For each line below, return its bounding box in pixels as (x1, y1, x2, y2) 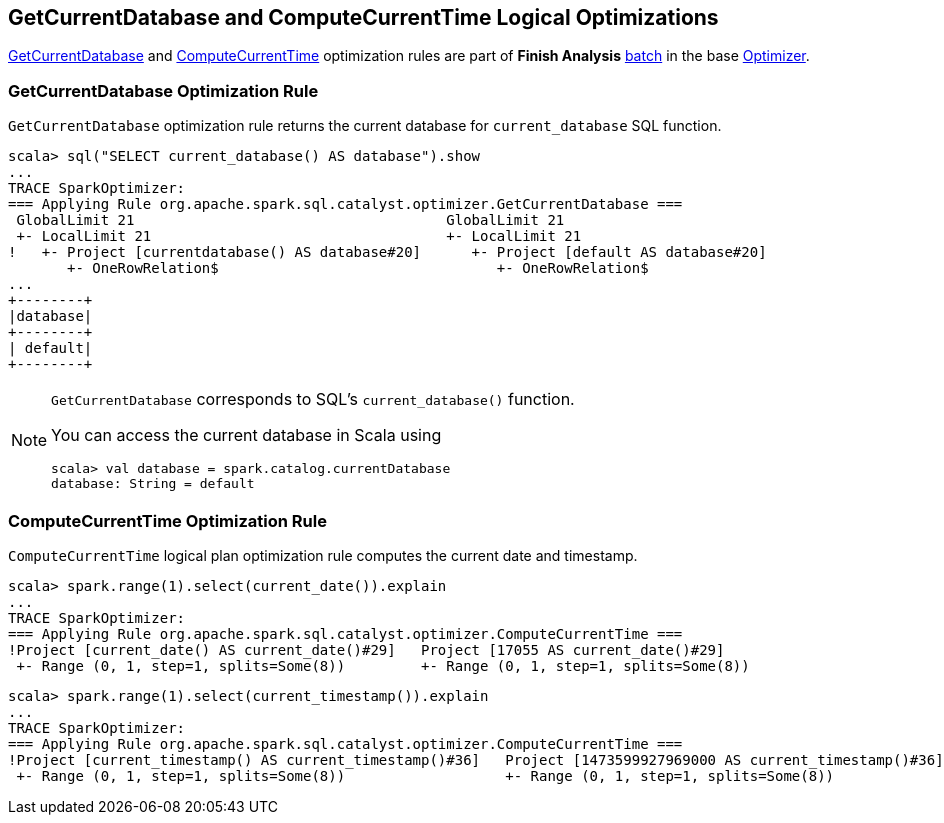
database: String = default (51, 476, 255, 492)
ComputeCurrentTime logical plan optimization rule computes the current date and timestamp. (8, 546, 638, 564)
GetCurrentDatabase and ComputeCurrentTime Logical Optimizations (8, 5, 719, 30)
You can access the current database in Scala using (51, 425, 442, 446)
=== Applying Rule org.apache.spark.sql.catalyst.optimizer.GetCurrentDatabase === (8, 196, 683, 213)
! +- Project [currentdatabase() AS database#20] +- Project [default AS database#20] (8, 244, 767, 261)
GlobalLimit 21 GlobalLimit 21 (16, 212, 565, 229)
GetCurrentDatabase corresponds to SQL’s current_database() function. (51, 389, 575, 410)
